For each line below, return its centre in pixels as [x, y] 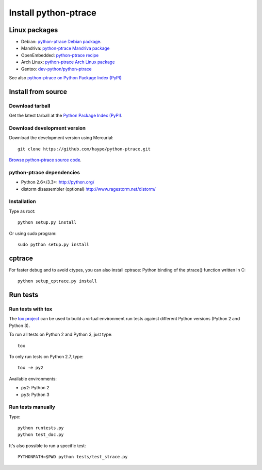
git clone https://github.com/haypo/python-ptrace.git [84, 149]
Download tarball [30, 106]
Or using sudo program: [33, 233]
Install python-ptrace [53, 13]
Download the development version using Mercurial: [61, 138]
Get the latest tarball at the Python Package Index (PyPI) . [66, 116]
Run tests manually [32, 407]
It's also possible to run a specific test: [48, 446]
